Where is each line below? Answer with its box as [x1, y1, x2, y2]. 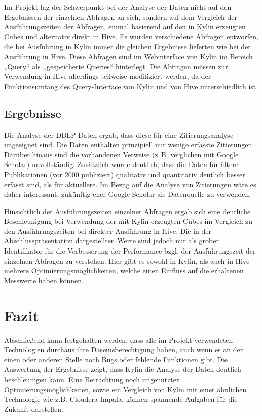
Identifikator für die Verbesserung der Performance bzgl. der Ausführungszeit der [4, 245, 256, 256]
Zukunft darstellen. [4, 403, 63, 414]
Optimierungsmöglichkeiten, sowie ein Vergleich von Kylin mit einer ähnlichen [4, 384, 247, 394]
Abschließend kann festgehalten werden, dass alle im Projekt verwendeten [4, 334, 233, 345]
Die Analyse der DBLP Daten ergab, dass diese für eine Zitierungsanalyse [4, 129, 234, 140]
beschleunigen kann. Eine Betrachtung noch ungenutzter [4, 373, 179, 384]
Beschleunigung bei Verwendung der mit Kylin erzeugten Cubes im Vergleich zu [4, 216, 253, 226]
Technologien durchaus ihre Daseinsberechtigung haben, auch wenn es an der [4, 344, 243, 355]
